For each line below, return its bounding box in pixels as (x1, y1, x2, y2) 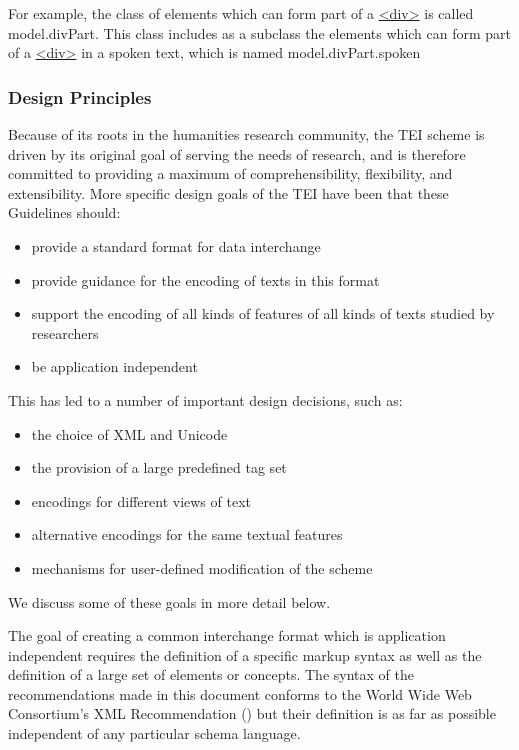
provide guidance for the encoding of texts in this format (31, 269, 380, 290)
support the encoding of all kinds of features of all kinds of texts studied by (31, 303, 495, 324)
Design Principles (8, 84, 152, 109)
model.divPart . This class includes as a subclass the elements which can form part (8, 22, 512, 43)
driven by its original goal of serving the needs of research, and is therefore (8, 143, 466, 164)
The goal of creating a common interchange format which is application (8, 625, 446, 646)
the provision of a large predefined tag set (31, 457, 287, 478)
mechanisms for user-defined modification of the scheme (31, 557, 373, 578)
